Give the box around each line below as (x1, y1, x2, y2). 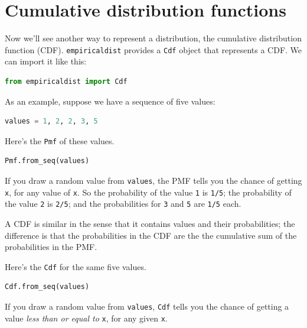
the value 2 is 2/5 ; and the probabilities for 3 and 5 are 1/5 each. (5, 197, 241, 210)
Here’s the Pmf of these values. (5, 134, 115, 147)
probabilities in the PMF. (5, 241, 97, 253)
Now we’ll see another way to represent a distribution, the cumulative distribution (5, 32, 302, 44)
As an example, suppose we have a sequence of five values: (5, 95, 215, 107)
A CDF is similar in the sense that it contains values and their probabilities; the (5, 217, 295, 229)
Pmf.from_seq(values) (5, 157, 90, 165)
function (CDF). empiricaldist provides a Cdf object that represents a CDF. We (5, 43, 302, 56)
